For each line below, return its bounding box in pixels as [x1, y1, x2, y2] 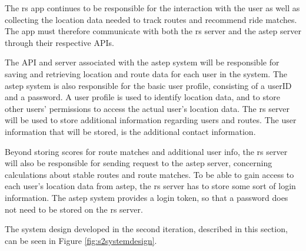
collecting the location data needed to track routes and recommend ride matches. [5, 13, 297, 25]
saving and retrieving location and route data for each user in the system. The [5, 67, 288, 80]
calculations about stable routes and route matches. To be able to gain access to [5, 168, 294, 180]
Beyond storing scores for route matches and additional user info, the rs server [5, 145, 288, 157]
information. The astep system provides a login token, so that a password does [5, 191, 288, 203]
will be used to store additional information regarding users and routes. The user [5, 114, 297, 126]
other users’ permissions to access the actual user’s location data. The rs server [5, 102, 290, 114]
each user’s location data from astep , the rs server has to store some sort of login [5, 180, 296, 192]
